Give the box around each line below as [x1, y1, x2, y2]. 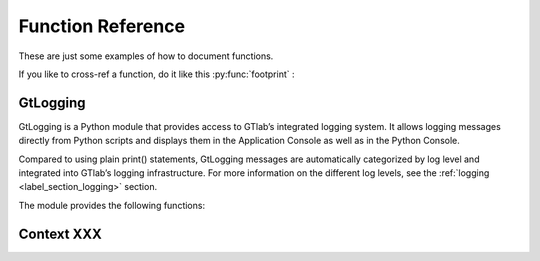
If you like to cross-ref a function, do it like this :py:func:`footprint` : [18, 68, 295, 80]
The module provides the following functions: [18, 199, 205, 211]
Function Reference [18, 15, 185, 37]
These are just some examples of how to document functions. [18, 50, 274, 62]
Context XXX [18, 225, 102, 242]
